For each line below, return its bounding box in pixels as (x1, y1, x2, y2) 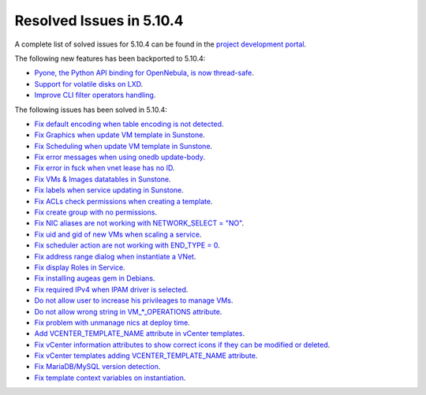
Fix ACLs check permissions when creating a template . (34, 196, 213, 206)
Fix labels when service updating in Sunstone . (34, 185, 185, 195)
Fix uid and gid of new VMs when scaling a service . (34, 229, 202, 239)
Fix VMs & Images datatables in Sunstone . (34, 174, 171, 184)
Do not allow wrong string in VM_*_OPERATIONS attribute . (34, 307, 222, 316)
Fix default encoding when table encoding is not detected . (34, 119, 224, 129)
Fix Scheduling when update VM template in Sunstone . (34, 141, 213, 151)
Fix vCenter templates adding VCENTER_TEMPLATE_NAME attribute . (34, 351, 258, 360)
